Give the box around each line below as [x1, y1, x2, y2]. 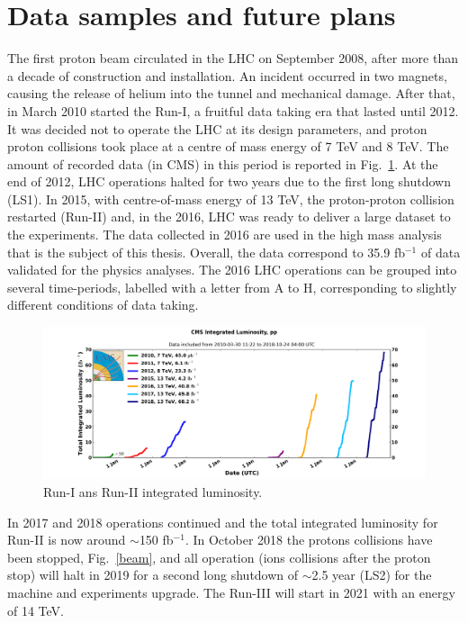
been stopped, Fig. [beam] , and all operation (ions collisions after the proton [7, 547, 431, 566]
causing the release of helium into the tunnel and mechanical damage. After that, [7, 84, 455, 103]
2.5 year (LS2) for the [311, 565, 432, 584]
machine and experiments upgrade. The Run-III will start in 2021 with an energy [7, 582, 455, 601]
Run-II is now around [7, 530, 126, 549]
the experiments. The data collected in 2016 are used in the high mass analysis [7, 225, 442, 244]
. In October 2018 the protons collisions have [184, 530, 433, 549]
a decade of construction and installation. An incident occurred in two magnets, [7, 66, 447, 85]
